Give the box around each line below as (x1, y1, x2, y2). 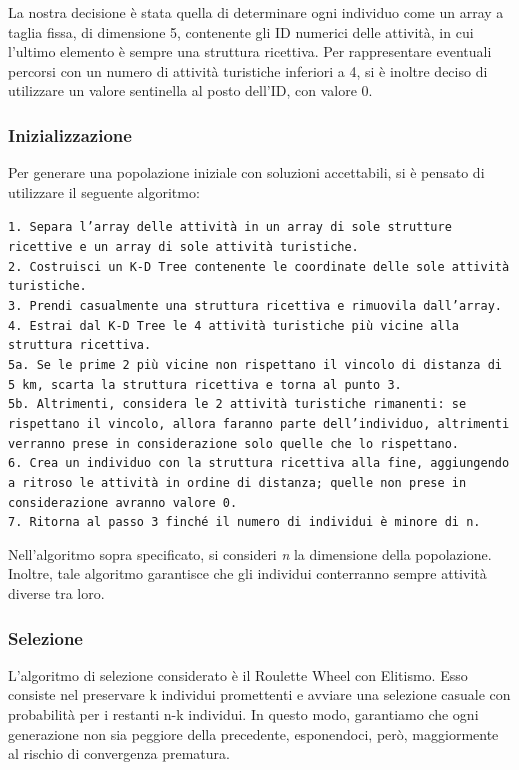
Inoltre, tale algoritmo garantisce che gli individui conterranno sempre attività (8, 563, 487, 584)
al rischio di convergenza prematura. (8, 743, 230, 764)
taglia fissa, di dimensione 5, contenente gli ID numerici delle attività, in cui (8, 21, 474, 42)
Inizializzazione (8, 122, 132, 147)
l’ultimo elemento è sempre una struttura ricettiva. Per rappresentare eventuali (8, 41, 492, 62)
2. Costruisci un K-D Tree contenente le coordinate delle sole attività (8, 259, 510, 274)
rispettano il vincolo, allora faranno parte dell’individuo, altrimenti (8, 416, 510, 431)
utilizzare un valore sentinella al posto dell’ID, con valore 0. (8, 80, 373, 101)
